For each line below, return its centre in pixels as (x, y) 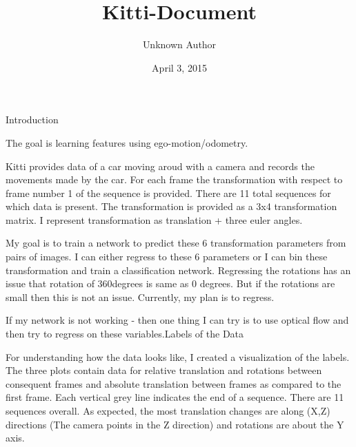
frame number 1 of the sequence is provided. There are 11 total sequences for (168, 193)
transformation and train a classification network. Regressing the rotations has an (178, 270)
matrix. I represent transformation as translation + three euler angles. (154, 219)
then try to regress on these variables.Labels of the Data (125, 334)
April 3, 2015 (179, 67)
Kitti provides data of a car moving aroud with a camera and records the (160, 166)
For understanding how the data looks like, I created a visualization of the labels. (178, 356)
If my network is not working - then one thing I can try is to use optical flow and (177, 320)
